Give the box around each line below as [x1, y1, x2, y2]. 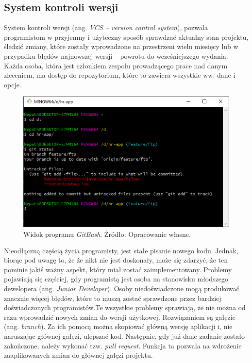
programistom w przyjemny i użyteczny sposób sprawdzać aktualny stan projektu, [4, 32, 249, 42]
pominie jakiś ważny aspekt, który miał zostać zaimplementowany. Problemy [4, 264, 232, 274]
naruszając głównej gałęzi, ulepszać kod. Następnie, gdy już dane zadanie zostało [4, 330, 245, 341]
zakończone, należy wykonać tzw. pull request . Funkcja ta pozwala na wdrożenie [4, 340, 242, 350]
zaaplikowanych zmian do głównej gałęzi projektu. [4, 350, 153, 360]
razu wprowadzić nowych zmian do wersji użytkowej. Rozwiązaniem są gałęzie [4, 312, 235, 322]
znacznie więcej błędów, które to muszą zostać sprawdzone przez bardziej [4, 293, 221, 303]
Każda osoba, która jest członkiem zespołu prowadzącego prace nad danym [4, 60, 228, 70]
